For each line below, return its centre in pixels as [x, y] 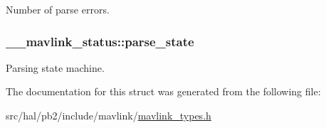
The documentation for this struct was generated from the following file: [163, 91]
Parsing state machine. [55, 67]
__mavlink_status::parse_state [100, 41]
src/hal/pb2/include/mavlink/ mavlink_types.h [109, 115]
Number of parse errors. [58, 9]
